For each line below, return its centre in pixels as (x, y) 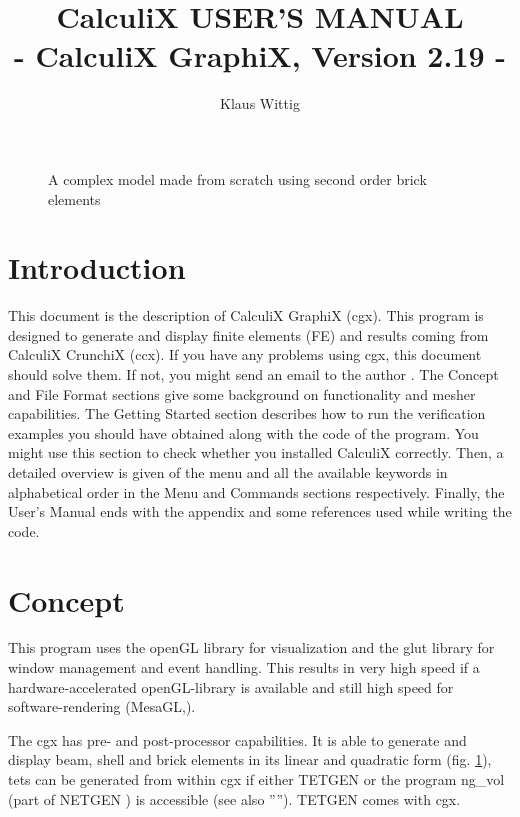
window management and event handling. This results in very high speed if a (244, 667)
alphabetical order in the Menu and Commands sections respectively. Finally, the (256, 491)
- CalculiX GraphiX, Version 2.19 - (260, 55)
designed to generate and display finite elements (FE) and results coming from (248, 334)
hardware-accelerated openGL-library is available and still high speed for (231, 686)
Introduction (97, 267)
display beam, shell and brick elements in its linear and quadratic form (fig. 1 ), (250, 759)
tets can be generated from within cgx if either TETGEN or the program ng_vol (256, 779)
